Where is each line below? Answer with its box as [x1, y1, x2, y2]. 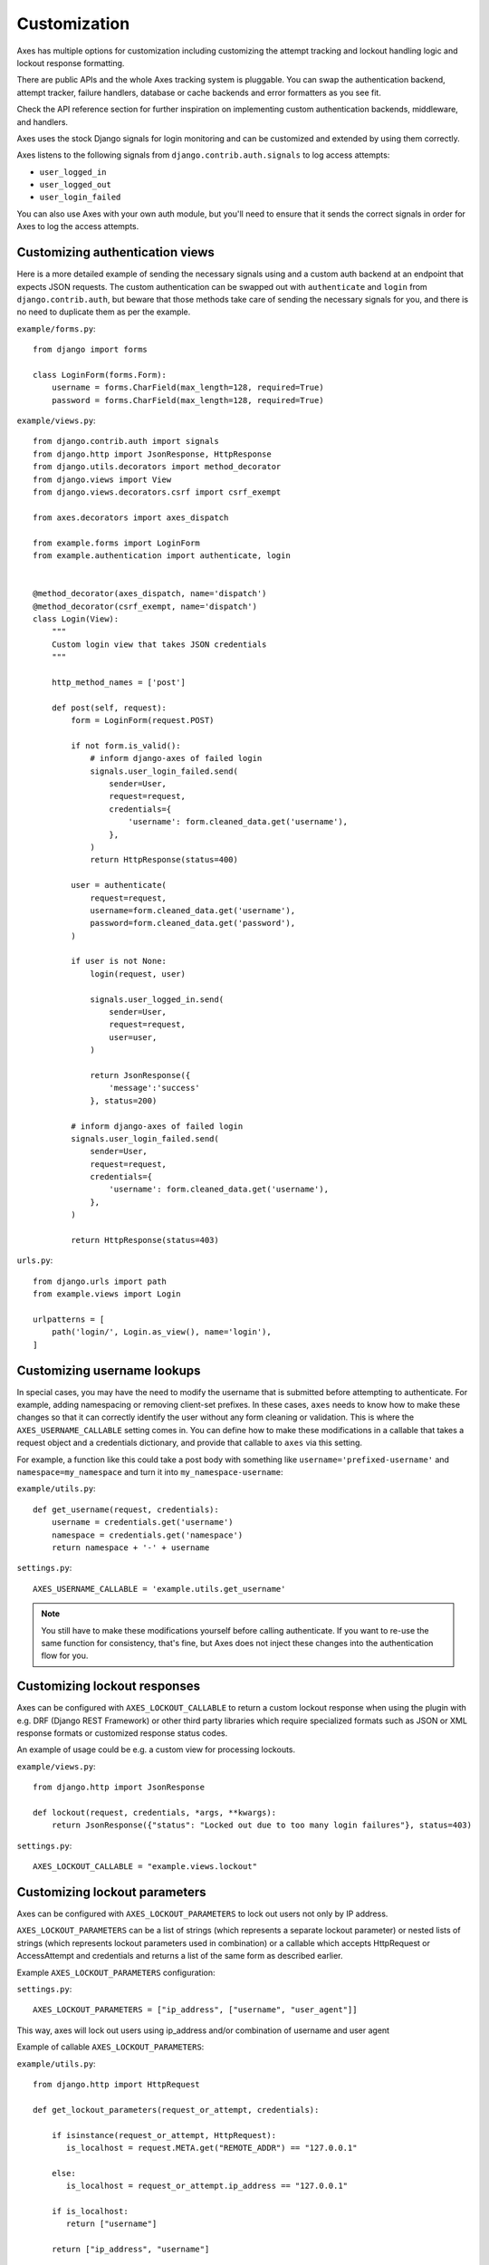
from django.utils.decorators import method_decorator [33, 462, 282, 472]
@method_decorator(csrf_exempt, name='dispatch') [33, 601, 258, 612]
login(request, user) [90, 969, 186, 978]
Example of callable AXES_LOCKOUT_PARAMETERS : [16, 2041, 205, 2052]
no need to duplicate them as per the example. [16, 306, 191, 317]
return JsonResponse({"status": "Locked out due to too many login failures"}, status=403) [51, 1820, 473, 1830]
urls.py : [16, 1255, 53, 1266]
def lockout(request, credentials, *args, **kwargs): [33, 1807, 276, 1817]
